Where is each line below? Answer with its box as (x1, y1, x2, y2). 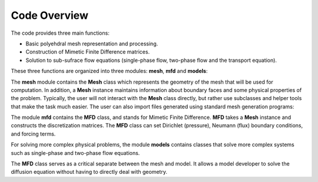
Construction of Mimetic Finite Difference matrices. (25, 48, 150, 55)
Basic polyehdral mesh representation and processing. (25, 40, 158, 47)
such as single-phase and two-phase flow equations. (11, 149, 140, 156)
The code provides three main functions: (11, 29, 110, 37)
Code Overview (11, 9, 88, 22)
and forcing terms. (11, 130, 56, 137)
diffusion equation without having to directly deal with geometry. (11, 168, 168, 176)
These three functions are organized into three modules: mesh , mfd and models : (11, 68, 208, 75)
